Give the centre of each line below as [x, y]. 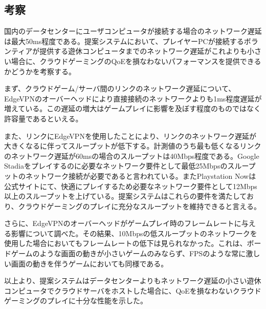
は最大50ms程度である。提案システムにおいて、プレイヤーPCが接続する [124, 41]
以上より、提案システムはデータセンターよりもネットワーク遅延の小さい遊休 [133, 281]
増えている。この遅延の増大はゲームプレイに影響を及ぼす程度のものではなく [133, 108]
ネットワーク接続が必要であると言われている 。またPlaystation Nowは [141, 176]
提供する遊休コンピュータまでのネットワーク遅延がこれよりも [143, 51]
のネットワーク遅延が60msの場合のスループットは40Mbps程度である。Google [132, 156]
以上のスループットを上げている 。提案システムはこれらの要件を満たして [125, 196]
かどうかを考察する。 [40, 71]
